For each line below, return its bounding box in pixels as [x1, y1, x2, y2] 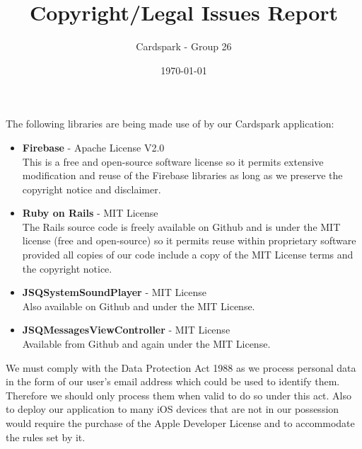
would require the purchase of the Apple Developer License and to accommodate [6, 416, 355, 430]
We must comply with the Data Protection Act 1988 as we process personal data [6, 360, 356, 375]
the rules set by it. [6, 429, 86, 444]
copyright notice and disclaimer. [22, 181, 161, 196]
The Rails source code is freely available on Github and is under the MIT [22, 219, 341, 234]
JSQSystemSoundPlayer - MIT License [22, 285, 206, 300]
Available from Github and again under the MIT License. [22, 336, 271, 351]
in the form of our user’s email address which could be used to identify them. [6, 374, 340, 389]
